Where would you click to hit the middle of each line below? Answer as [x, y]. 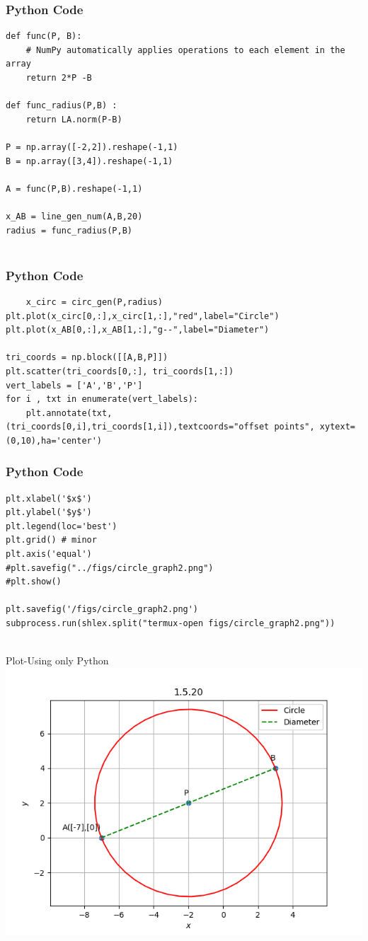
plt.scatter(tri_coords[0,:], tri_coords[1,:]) [120, 371]
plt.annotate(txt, [69, 413]
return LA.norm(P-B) [74, 119]
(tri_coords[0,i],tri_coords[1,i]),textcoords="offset [138, 427]
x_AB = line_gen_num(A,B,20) [74, 216]
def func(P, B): [44, 36]
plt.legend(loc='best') [62, 526]
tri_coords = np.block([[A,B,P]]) [87, 358]
